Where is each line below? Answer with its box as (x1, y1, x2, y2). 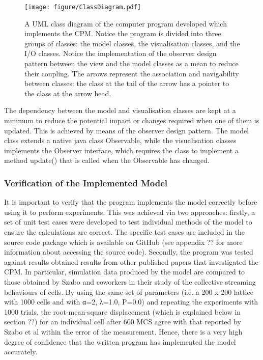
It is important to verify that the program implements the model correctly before (4, 197, 257, 207)
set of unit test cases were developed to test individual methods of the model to (4, 216, 252, 227)
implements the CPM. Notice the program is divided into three (24, 28, 221, 39)
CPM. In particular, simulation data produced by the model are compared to (4, 266, 245, 277)
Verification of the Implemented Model (4, 176, 167, 189)
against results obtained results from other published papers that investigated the (4, 256, 258, 267)
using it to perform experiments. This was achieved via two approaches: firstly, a (4, 206, 255, 217)
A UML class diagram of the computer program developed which (24, 18, 227, 29)
